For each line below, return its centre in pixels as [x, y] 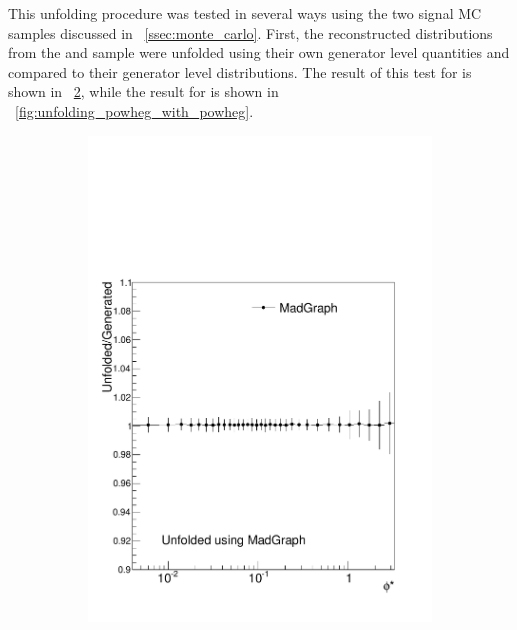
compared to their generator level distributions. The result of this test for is [240, 71]
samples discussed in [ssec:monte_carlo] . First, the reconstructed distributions [250, 32]
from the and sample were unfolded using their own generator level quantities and [259, 52]
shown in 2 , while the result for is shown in [143, 91]
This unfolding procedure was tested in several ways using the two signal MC [245, 13]
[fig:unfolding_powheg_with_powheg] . [134, 110]
